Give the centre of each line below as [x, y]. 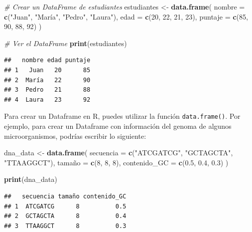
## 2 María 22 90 [47, 80]
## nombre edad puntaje [47, 60]
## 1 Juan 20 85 [47, 70]
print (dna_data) [31, 179]
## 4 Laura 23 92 [47, 99]
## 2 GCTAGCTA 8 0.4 [65, 216]
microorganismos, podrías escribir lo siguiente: [75, 136]
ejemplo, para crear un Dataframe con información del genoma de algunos [118, 126]
